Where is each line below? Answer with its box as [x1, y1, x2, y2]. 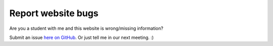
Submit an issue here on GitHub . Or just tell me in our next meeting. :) [9, 34, 154, 40]
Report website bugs [9, 8, 99, 19]
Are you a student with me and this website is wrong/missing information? [9, 25, 164, 31]
